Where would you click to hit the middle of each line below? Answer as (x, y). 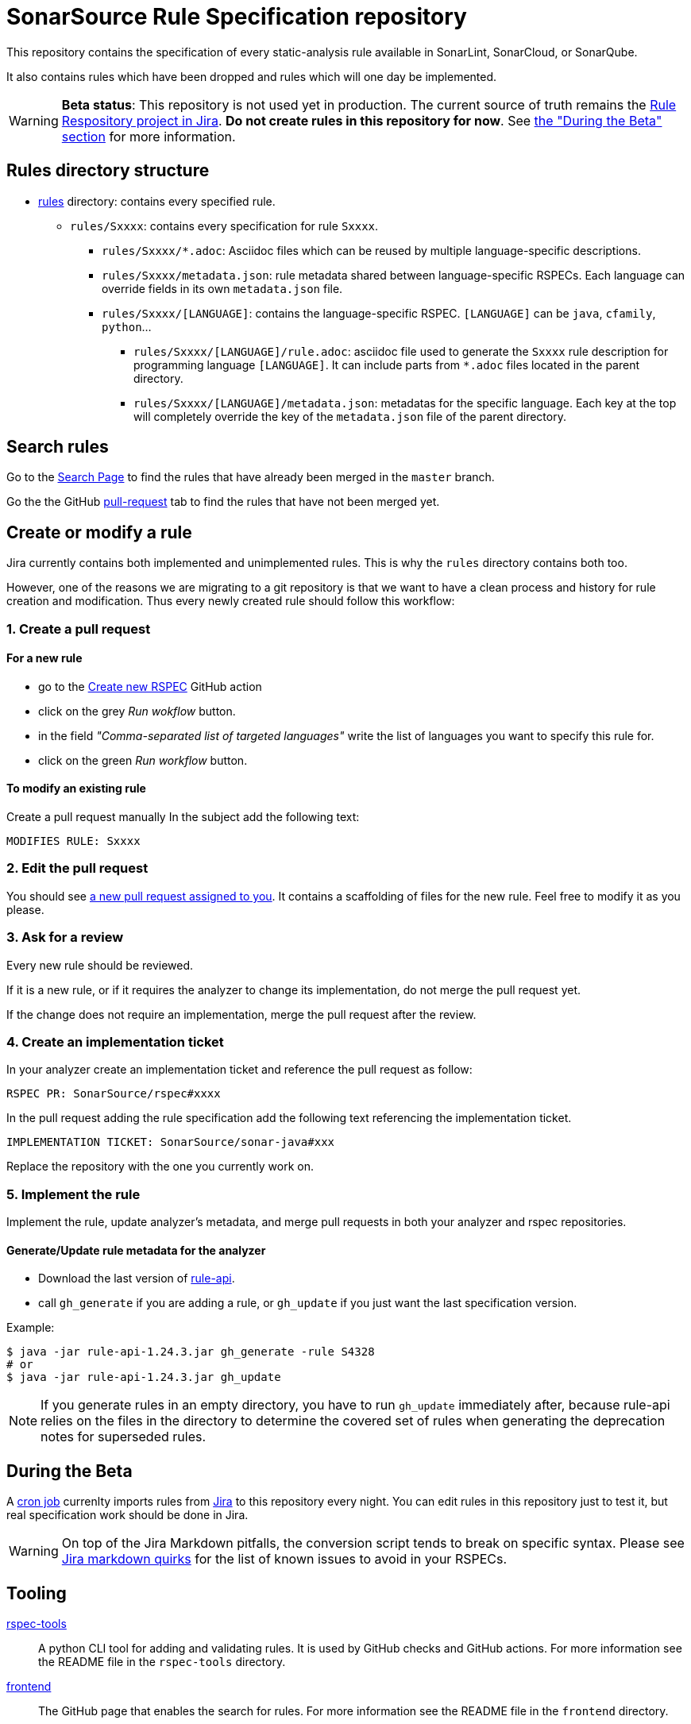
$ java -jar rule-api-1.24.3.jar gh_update (144, 1377)
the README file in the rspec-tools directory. (162, 1662)
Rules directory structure (108, 171)
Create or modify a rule (99, 532)
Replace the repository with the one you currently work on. (160, 1167)
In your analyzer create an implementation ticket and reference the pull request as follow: (239, 1070)
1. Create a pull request (79, 629)
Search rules (58, 447)
